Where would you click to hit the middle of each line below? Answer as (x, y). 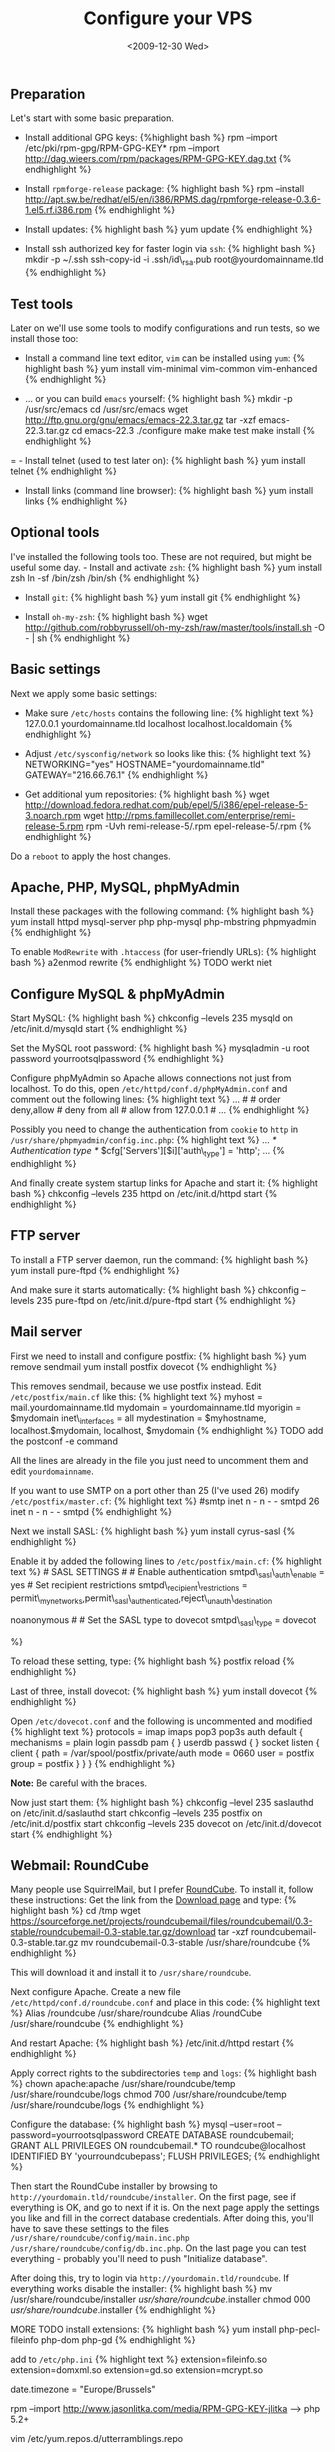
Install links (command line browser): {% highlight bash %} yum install (169, 490)
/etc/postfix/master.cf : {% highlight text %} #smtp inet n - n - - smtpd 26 (165, 1501)
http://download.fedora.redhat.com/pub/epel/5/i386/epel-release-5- (166, 804)
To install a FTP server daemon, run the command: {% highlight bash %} (159, 1259)
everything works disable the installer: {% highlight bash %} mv (141, 2289)
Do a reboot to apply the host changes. (91, 856)
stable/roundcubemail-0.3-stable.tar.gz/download (113, 1932)
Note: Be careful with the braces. (79, 1783)
